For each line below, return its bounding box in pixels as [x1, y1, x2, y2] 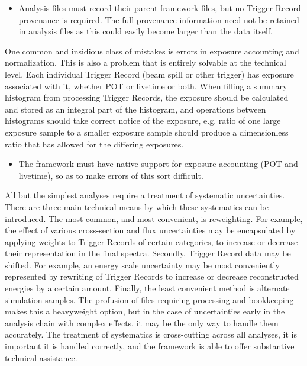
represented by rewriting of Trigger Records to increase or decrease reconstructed [5, 270, 299, 282]
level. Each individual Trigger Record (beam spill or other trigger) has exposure [5, 68, 294, 80]
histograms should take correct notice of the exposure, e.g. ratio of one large [5, 114, 281, 127]
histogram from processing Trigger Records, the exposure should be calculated [5, 91, 289, 104]
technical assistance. [5, 351, 77, 364]
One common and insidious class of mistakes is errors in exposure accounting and [5, 44, 299, 57]
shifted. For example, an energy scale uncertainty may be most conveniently [5, 258, 280, 271]
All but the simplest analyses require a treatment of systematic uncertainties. [5, 189, 285, 201]
